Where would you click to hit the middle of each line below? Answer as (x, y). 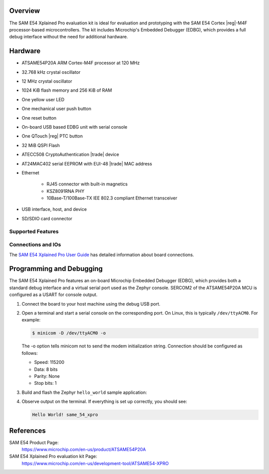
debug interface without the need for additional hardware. (68, 37)
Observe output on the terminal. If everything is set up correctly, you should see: (104, 402)
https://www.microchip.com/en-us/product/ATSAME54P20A (84, 449)
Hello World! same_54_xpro (65, 415)
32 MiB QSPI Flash (41, 145)
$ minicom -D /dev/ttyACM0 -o (69, 333)
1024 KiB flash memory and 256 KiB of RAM (67, 90)
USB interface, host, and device (54, 209)
